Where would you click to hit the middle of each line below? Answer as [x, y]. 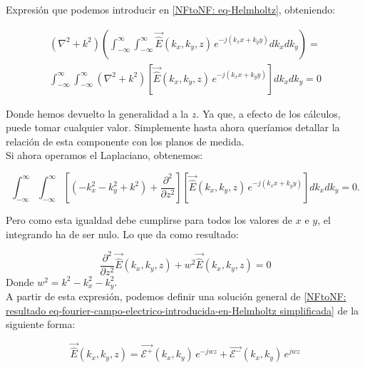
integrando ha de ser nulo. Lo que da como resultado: [122, 234]
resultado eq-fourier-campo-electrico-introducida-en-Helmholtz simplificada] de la [182, 310]
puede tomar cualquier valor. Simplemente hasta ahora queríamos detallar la [173, 127]
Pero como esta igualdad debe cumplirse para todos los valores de [149, 220]
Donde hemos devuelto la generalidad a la [97, 113]
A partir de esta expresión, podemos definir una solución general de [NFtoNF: [176, 296]
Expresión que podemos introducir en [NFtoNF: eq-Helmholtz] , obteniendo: [171, 9]
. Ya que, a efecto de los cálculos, [268, 113]
